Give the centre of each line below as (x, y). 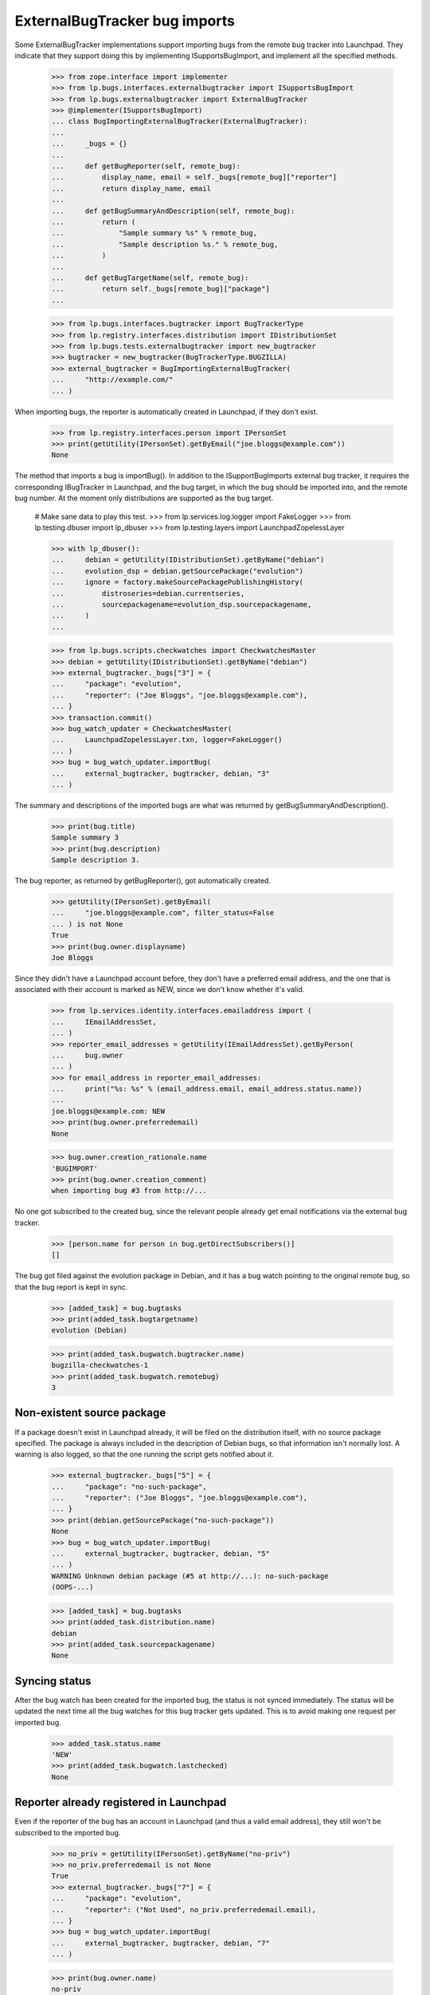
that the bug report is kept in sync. (71, 1287)
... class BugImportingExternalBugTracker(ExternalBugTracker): (180, 121)
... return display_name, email (131, 188)
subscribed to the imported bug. (68, 1832)
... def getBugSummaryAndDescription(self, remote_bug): (173, 211)
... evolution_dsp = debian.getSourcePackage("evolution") (178, 571)
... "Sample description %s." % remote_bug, (165, 244)
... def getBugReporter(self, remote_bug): (146, 166)
